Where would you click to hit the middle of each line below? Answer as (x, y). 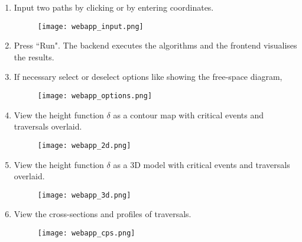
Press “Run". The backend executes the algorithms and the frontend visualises (155, 45)
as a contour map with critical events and (188, 114)
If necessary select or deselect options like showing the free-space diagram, (148, 77)
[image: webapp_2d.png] (84, 145)
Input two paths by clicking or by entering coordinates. (114, 7)
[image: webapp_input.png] (90, 26)
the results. (34, 57)
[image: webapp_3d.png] (84, 195)
